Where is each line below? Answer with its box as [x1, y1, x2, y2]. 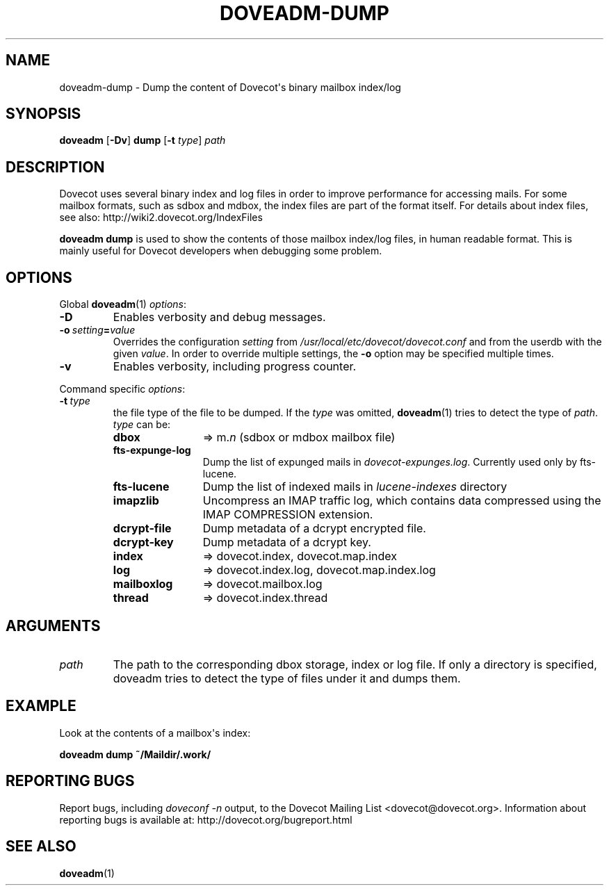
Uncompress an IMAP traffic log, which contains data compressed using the [202, 493, 601, 508]
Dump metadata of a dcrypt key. [202, 535, 371, 550]
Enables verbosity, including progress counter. [113, 359, 357, 374]
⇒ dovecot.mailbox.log [202, 577, 323, 591]
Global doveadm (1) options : [59, 298, 186, 311]
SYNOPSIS [6, 105, 81, 123]
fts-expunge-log [113, 444, 191, 457]
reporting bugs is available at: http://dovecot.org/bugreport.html [59, 813, 352, 826]
